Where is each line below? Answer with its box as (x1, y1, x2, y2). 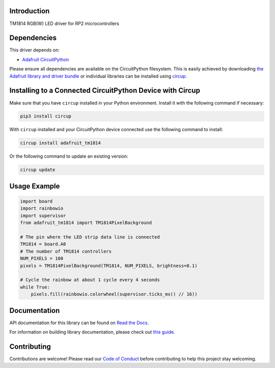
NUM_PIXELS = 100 (20, 256, 64, 261)
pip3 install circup (20, 113, 71, 119)
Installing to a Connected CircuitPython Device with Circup (9, 86, 201, 95)
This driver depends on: (9, 47, 60, 53)
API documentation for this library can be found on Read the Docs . (9, 320, 149, 326)
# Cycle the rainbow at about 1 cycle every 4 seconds (20, 277, 160, 283)
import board (20, 199, 53, 204)
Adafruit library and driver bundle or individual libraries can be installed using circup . (9, 73, 187, 79)
